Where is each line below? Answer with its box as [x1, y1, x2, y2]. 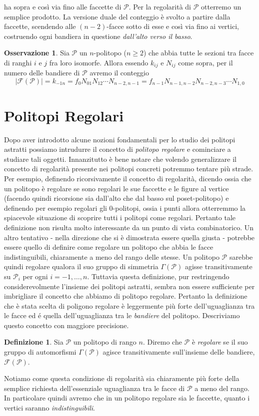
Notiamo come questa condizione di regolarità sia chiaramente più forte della [4, 373, 239, 384]
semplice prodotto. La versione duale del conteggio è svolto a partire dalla [4, 11, 230, 21]
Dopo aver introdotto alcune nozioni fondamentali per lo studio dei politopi [4, 134, 235, 144]
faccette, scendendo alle [4, 21, 76, 31]
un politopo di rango [73, 337, 136, 347]
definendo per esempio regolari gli [4, 202, 107, 213]
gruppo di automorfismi [4, 347, 76, 357]
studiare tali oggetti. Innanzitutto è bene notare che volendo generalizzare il [4, 153, 236, 164]
